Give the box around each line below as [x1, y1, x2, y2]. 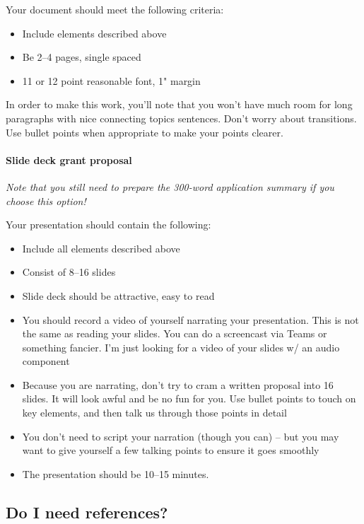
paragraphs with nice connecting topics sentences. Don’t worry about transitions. [6, 110, 357, 125]
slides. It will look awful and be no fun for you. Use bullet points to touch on [22, 391, 356, 406]
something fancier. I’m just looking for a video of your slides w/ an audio [22, 339, 340, 354]
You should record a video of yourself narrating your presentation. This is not [22, 312, 359, 327]
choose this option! [6, 193, 86, 208]
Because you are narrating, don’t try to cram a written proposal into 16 [22, 377, 334, 392]
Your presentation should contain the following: [6, 217, 211, 232]
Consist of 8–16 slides [22, 264, 116, 279]
